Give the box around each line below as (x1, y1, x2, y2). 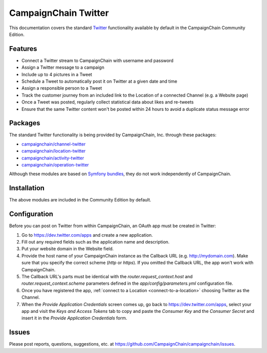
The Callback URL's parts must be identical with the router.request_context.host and (21, 273, 193, 279)
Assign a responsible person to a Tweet (21, 85, 102, 91)
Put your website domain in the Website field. (21, 246, 114, 252)
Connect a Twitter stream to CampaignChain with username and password (21, 57, 174, 63)
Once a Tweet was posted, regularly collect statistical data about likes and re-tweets (21, 99, 194, 105)
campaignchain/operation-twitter (21, 162, 89, 168)
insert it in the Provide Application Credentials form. (21, 315, 127, 321)
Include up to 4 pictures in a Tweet (21, 71, 92, 77)
